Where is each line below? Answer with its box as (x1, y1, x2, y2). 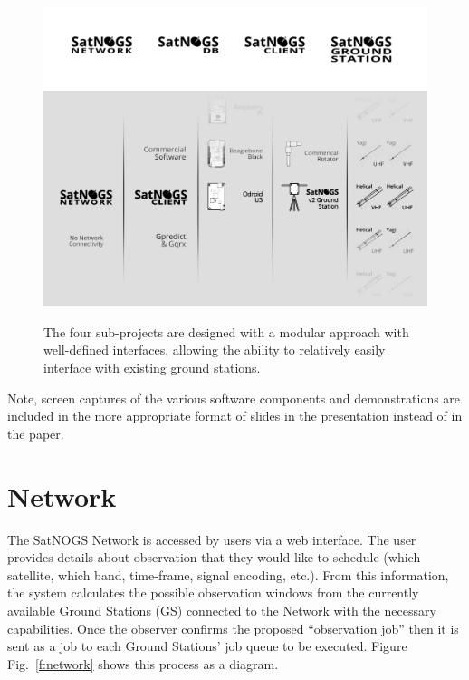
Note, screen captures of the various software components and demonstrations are (7, 388, 461, 407)
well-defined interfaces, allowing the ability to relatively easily (43, 340, 386, 359)
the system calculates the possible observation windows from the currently (7, 583, 419, 602)
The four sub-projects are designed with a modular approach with (43, 322, 409, 341)
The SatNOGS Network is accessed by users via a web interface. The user (7, 529, 416, 549)
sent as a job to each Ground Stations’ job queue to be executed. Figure (7, 636, 407, 656)
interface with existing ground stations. (43, 358, 261, 377)
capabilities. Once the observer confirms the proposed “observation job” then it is (7, 618, 459, 637)
